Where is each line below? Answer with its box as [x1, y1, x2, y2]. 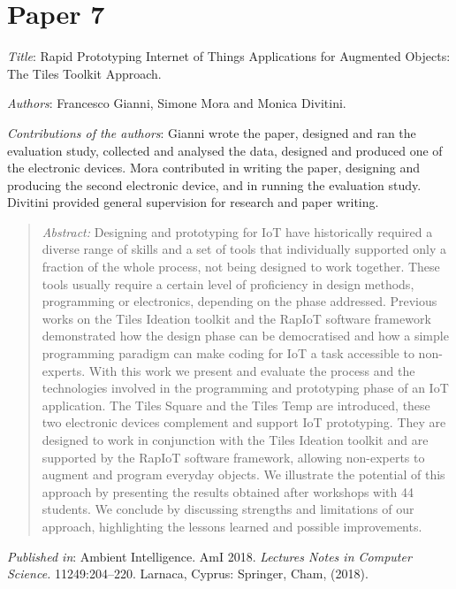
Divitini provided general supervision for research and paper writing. [7, 193, 379, 211]
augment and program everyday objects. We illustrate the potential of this [42, 465, 445, 484]
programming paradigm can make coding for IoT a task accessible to [42, 344, 414, 363]
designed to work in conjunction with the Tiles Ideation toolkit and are [42, 431, 429, 448]
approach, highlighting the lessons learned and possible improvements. [42, 516, 422, 535]
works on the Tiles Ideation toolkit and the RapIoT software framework [42, 309, 431, 327]
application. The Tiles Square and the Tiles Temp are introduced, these [42, 395, 430, 414]
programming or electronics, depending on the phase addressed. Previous [42, 292, 437, 310]
